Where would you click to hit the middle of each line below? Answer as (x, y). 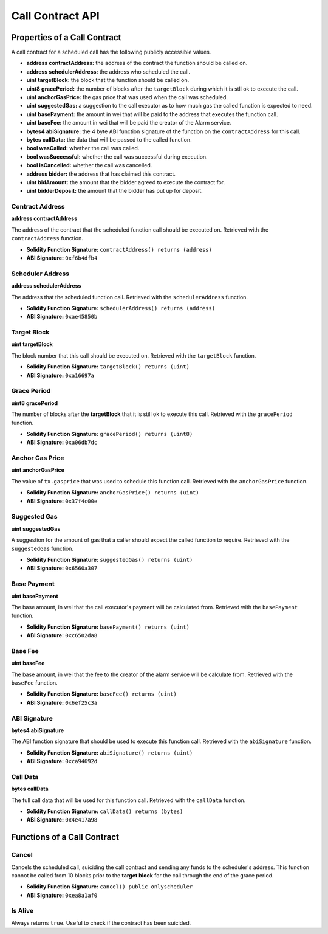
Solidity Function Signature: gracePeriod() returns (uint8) (110, 434)
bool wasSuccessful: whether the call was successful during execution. (117, 157)
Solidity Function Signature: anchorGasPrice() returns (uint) (113, 493)
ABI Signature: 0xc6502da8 (62, 635)
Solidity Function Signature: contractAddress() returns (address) (119, 249)
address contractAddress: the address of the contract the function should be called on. (137, 63)
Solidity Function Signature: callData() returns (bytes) (105, 811)
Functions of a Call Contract (65, 837)
